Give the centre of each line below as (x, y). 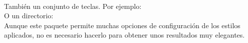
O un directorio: (29, 16)
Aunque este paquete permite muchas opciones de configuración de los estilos (122, 25)
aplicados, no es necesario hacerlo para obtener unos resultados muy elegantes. (125, 35)
